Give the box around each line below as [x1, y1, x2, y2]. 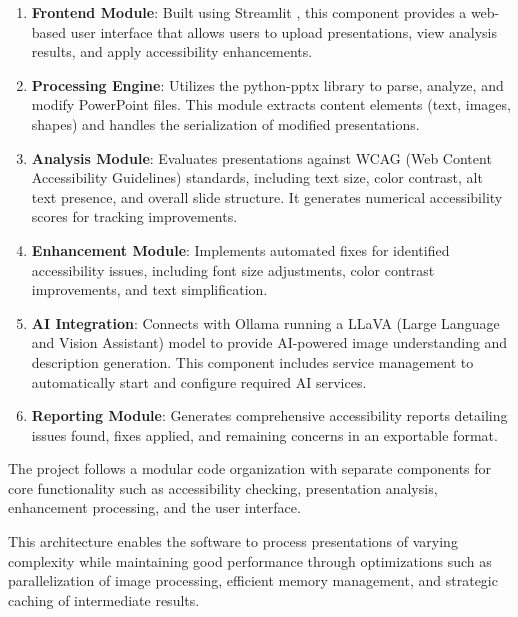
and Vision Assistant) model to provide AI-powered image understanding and [31, 332, 508, 353]
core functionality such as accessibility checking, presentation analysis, [8, 477, 438, 498]
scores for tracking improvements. [31, 206, 238, 227]
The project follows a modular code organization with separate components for [8, 458, 492, 479]
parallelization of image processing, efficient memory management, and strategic [8, 570, 498, 591]
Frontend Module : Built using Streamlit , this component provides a [31, 2, 467, 22]
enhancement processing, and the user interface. [8, 497, 301, 518]
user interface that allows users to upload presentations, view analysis [70, 21, 497, 42]
